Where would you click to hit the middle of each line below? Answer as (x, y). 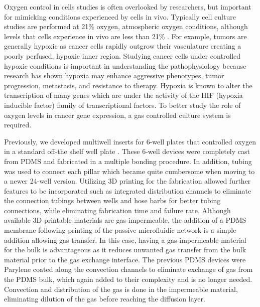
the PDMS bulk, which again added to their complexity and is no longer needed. (128, 279)
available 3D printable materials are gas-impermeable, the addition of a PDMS (125, 220)
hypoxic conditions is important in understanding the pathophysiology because (125, 65)
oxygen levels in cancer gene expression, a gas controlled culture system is (117, 115)
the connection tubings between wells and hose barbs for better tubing (112, 200)
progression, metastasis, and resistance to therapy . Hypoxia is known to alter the (128, 85)
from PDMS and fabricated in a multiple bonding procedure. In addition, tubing (128, 161)
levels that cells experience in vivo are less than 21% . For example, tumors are (125, 36)
